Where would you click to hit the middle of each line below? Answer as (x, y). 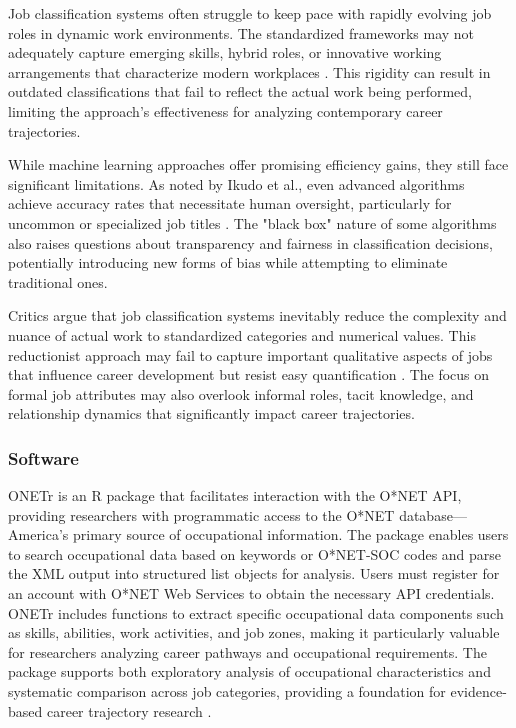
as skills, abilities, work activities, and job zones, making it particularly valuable (254, 632)
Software (43, 457)
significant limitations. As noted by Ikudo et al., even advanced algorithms (236, 183)
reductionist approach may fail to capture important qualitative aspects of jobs (250, 354)
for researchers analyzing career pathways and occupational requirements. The (247, 651)
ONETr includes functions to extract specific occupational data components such (256, 612)
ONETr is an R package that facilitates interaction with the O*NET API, (235, 495)
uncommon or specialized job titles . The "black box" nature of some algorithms (252, 222)
